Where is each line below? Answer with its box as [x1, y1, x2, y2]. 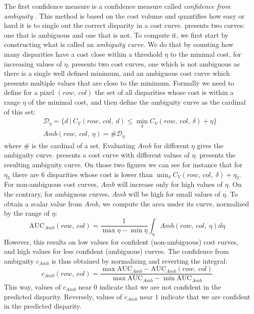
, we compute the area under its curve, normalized [98, 198, 249, 208]
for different [154, 140, 189, 150]
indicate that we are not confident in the [99, 281, 221, 292]
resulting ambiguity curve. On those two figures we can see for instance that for [4, 159, 243, 170]
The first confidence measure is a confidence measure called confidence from [4, 1, 231, 11]
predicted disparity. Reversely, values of [4, 291, 122, 301]
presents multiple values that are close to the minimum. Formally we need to [4, 77, 234, 88]
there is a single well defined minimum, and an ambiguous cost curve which [4, 68, 230, 78]
